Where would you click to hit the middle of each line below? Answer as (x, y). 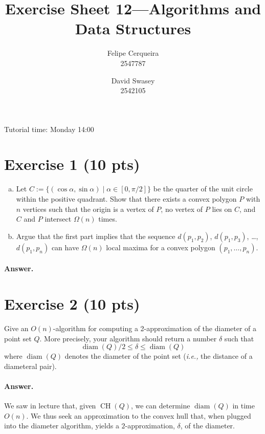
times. (108, 219)
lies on (222, 209)
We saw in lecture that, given (50, 406)
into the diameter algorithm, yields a (62, 426)
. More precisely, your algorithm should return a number (128, 338)
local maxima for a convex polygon (161, 247)
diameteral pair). (30, 366)
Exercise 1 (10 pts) (72, 164)
